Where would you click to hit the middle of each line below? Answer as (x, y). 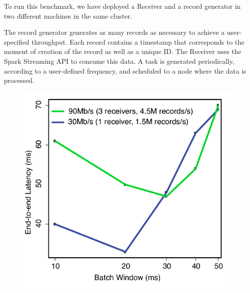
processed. (19, 80)
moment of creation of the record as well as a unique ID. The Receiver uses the (123, 51)
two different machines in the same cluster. (68, 15)
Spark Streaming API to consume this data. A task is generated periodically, (119, 61)
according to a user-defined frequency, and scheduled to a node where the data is (125, 70)
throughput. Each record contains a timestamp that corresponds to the (138, 41)
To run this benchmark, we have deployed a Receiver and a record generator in (122, 6)
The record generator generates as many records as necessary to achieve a (114, 32)
